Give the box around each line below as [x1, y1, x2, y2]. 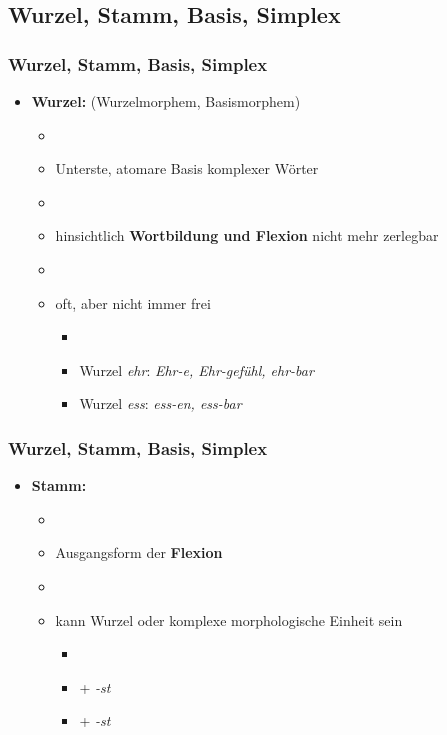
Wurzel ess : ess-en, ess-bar [79, 393, 242, 414]
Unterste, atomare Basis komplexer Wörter [55, 158, 319, 179]
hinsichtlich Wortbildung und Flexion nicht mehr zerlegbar [55, 225, 439, 246]
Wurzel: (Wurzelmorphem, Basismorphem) [31, 91, 301, 111]
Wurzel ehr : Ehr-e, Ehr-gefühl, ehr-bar [79, 359, 314, 380]
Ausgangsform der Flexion [55, 542, 223, 563]
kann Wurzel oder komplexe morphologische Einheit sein [55, 609, 403, 630]
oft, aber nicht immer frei [55, 292, 211, 313]
